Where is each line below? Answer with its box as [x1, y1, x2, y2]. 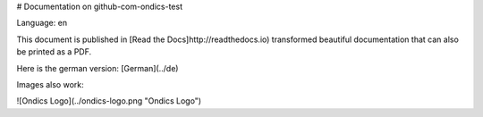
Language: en [16, 18, 67, 29]
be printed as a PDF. [16, 46, 92, 57]
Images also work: [16, 79, 84, 89]
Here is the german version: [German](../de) [16, 63, 179, 73]
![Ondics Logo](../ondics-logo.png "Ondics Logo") [16, 96, 201, 106]
